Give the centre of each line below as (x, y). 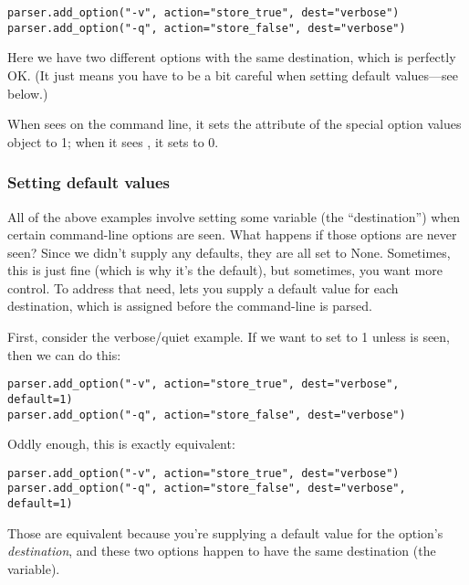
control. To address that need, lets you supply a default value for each (203, 287)
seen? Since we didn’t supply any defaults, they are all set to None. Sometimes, (229, 252)
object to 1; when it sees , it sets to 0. (113, 141)
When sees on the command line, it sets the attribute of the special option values (234, 124)
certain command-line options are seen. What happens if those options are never (232, 234)
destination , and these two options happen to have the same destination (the (222, 551)
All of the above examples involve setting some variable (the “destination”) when (234, 216)
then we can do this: (64, 354)
